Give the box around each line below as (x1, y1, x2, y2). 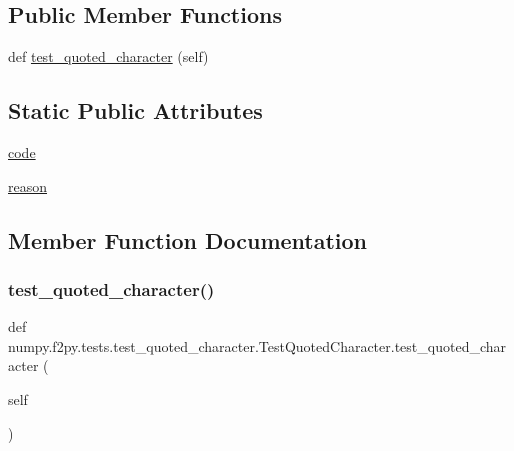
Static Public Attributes (8, 95, 263, 126)
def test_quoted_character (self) (8, 46, 209, 67)
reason (8, 175, 48, 196)
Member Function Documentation (8, 224, 368, 255)
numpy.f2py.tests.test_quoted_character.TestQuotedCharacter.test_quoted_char (8, 335, 507, 356)
